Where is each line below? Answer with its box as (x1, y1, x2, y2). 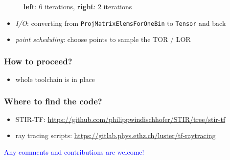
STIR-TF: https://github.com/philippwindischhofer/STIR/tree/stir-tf (15, 114, 226, 124)
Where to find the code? (4, 95, 102, 107)
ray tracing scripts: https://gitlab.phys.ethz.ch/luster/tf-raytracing (15, 130, 216, 140)
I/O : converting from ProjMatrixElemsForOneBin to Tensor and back (15, 18, 226, 28)
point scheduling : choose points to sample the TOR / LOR (15, 34, 191, 44)
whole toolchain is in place (15, 74, 95, 84)
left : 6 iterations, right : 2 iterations (23, 1, 132, 11)
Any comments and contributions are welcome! (4, 146, 144, 157)
